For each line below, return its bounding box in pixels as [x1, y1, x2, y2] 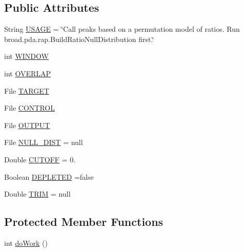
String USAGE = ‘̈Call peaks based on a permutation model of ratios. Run [4, 24, 240, 34]
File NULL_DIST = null [4, 137, 83, 148]
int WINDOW [4, 51, 49, 61]
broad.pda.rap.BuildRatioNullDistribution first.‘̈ [4, 33, 154, 44]
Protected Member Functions [4, 214, 164, 229]
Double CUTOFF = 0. [4, 154, 76, 164]
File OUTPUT [4, 119, 50, 130]
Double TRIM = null [4, 188, 71, 199]
